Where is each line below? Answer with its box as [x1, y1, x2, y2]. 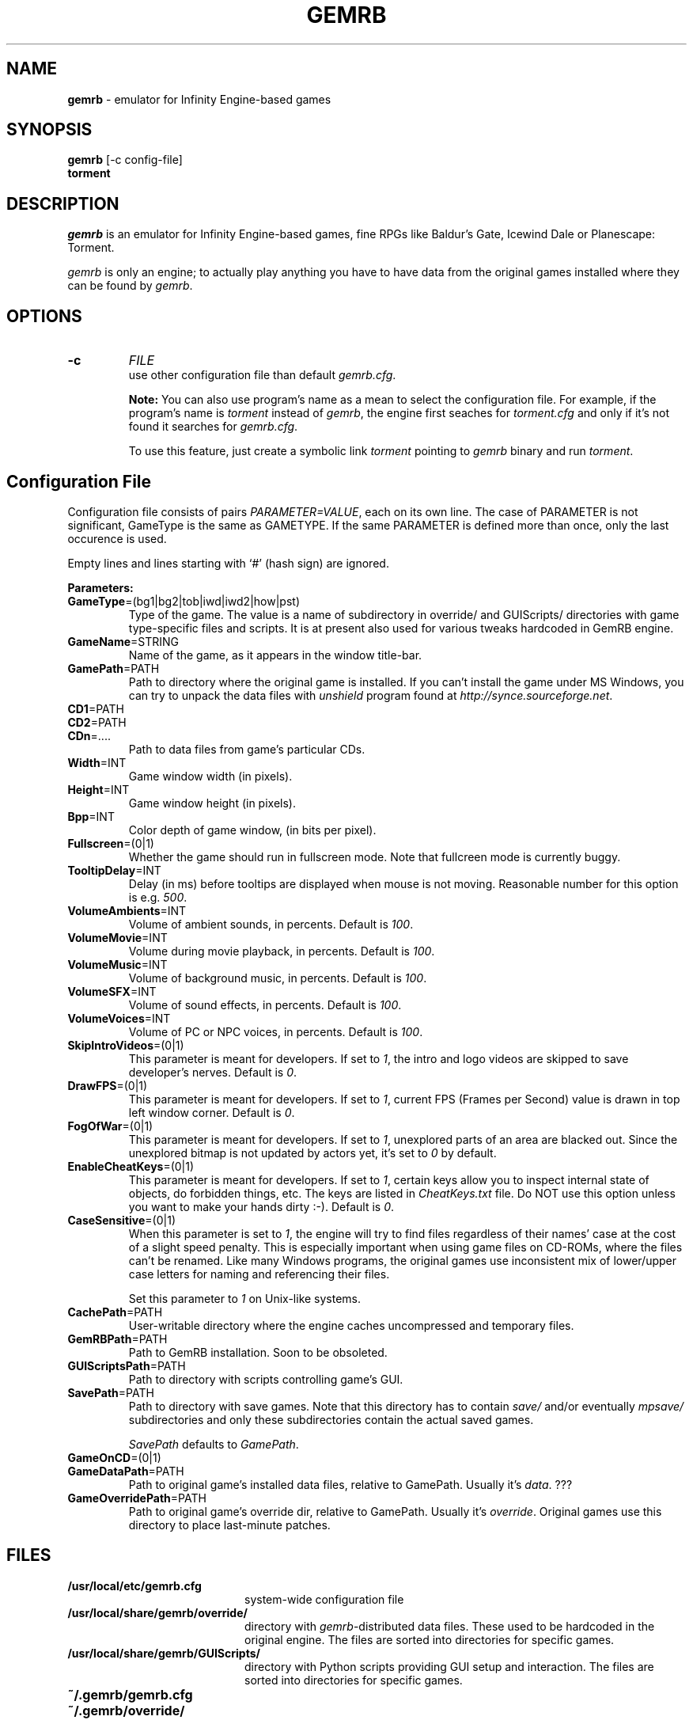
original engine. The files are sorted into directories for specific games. [244, 1632, 615, 1646]
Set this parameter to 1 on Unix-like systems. [128, 1291, 362, 1305]
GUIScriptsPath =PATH [67, 1358, 186, 1373]
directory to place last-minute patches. [128, 1517, 331, 1532]
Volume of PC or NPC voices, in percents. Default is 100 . [128, 1024, 423, 1039]
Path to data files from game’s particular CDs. [128, 742, 365, 756]
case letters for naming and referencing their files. [128, 1266, 390, 1281]
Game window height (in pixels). [128, 796, 296, 810]
